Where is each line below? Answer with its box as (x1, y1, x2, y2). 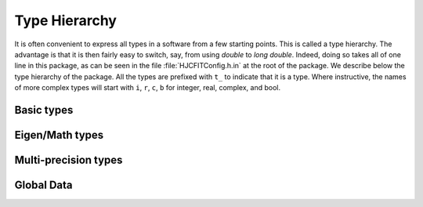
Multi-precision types (14, 153, 123, 166)
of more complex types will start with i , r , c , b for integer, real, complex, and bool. (14, 83, 281, 93)
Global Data (14, 178, 73, 191)
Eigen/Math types (14, 128, 104, 141)
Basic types (14, 103, 74, 117)
